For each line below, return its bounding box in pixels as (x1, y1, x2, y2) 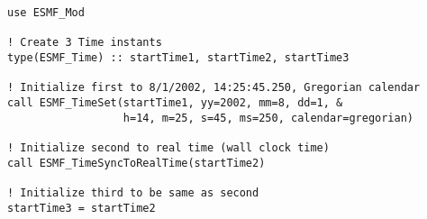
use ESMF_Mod (7, 6, 85, 19)
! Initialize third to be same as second (7, 186, 259, 199)
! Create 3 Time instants (7, 36, 162, 50)
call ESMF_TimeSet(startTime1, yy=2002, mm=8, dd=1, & (7, 96, 343, 109)
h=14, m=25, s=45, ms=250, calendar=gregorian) (123, 111, 414, 124)
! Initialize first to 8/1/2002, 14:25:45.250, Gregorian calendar (7, 81, 421, 95)
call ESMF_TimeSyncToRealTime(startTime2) (7, 156, 266, 169)
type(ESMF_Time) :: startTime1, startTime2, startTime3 (7, 50, 350, 64)
